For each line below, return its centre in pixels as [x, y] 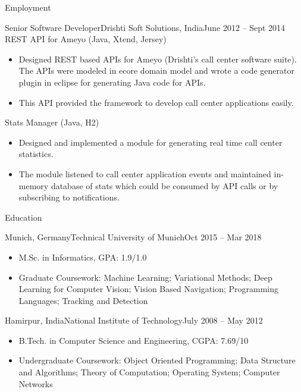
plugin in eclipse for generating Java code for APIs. [112, 82]
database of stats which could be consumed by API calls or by [164, 185]
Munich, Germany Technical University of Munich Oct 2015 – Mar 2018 [133, 237]
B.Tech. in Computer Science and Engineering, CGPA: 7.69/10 [134, 340]
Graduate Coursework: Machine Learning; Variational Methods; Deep [145, 277]
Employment [28, 7]
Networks [36, 383]
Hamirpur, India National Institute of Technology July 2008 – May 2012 [134, 320]
